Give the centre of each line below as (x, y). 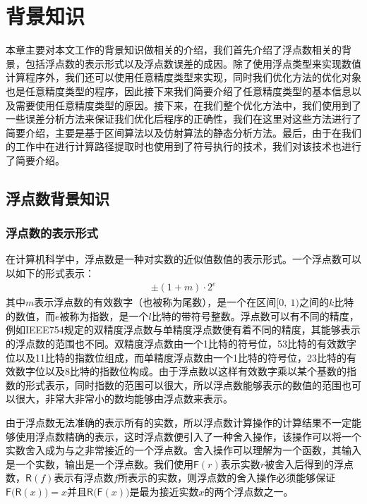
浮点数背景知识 (58, 198)
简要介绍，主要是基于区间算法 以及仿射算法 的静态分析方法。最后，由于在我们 (183, 132)
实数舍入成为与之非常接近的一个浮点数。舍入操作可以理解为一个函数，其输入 (183, 450)
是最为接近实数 (164, 491)
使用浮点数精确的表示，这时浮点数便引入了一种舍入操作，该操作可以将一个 (188, 436)
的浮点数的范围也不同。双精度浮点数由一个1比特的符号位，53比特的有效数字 (181, 343)
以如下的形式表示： (50, 273)
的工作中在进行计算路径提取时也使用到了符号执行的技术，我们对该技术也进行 (183, 146)
